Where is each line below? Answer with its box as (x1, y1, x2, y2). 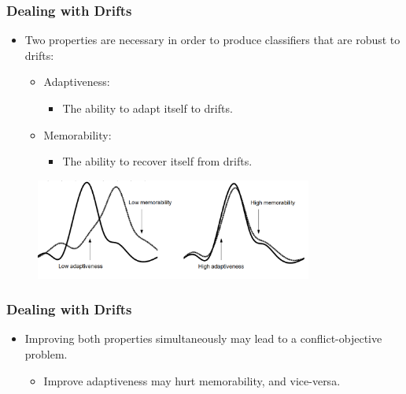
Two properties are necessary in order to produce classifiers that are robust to (24, 32, 400, 48)
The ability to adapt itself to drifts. (62, 100, 233, 116)
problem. (24, 345, 68, 362)
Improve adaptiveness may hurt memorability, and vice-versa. (43, 372, 341, 388)
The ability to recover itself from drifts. (62, 153, 253, 169)
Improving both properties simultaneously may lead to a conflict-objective (24, 330, 382, 347)
